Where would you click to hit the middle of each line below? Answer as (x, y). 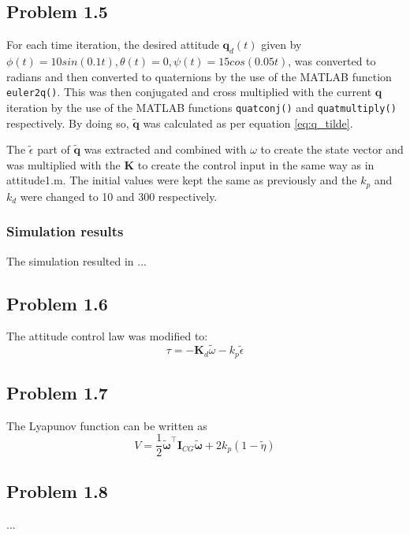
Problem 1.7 (57, 392)
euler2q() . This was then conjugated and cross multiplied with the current (189, 92)
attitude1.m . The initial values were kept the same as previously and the (182, 180)
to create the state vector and (332, 149)
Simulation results (65, 231)
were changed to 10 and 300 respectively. (119, 196)
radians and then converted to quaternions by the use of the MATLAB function (199, 76)
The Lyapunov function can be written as (107, 425)
